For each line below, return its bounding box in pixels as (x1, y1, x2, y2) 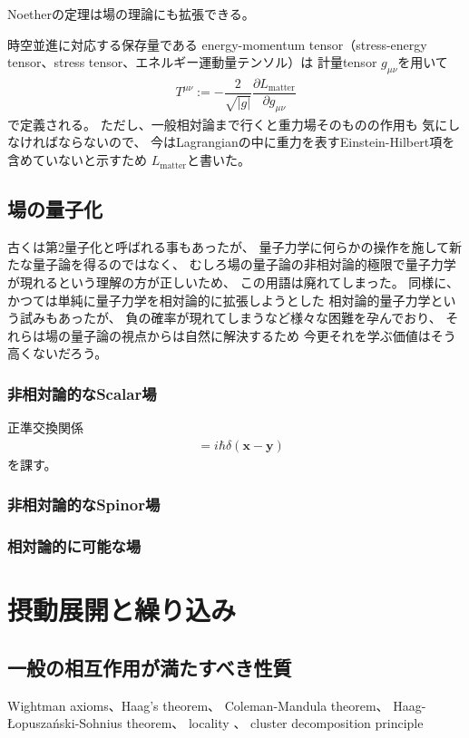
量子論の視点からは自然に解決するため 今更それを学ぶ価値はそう (70, 325, 456, 345)
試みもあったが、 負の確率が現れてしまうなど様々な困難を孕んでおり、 (19, 308, 442, 327)
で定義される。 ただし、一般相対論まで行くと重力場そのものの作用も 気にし (7, 114, 461, 133)
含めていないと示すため (7, 151, 147, 170)
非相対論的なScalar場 (7, 382, 157, 404)
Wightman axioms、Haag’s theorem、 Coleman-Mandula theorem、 (7, 695, 389, 714)
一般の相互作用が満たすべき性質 (7, 653, 292, 681)
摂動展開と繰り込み (7, 591, 237, 628)
